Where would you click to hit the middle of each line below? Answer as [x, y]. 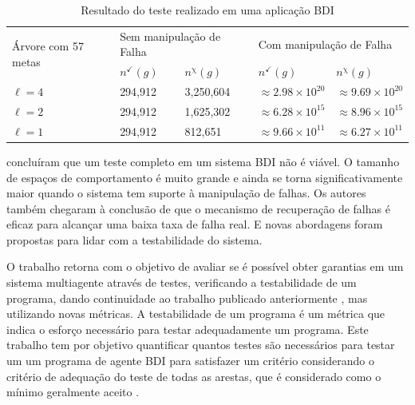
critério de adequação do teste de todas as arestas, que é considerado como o [194, 376]
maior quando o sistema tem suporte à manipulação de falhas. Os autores [186, 193]
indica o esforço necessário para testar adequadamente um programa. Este [188, 329]
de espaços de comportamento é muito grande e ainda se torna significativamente [205, 177]
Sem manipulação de [170, 36]
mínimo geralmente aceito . [73, 392]
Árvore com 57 [48, 46]
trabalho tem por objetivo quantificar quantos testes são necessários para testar [201, 345]
